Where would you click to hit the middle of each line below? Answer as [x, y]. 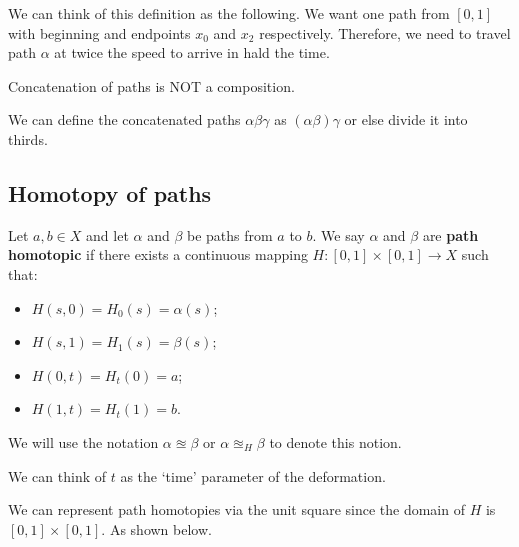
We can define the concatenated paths [124, 119]
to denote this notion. [335, 441]
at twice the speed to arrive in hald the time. [192, 52]
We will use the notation [83, 441]
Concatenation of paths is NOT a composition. [151, 85]
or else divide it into [406, 119]
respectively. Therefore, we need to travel [385, 32]
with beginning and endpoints [99, 32]
